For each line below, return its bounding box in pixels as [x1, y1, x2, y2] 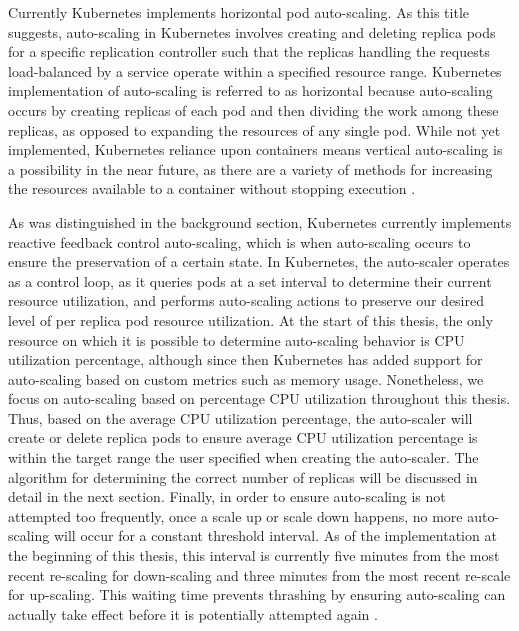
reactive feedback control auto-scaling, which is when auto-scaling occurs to [8, 231, 471, 252]
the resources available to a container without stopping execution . [8, 178, 416, 199]
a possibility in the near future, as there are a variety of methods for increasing [8, 158, 493, 179]
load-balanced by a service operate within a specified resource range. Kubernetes [8, 60, 502, 81]
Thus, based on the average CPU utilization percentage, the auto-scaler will [8, 407, 473, 428]
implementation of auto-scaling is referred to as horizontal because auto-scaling [8, 80, 493, 101]
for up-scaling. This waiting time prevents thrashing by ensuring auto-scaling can [8, 584, 506, 605]
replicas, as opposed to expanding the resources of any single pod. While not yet [8, 119, 501, 140]
